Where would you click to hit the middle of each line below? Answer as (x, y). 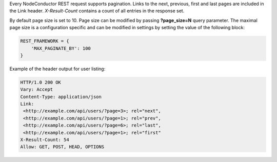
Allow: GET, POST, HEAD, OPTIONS (62, 147)
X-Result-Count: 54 (45, 140)
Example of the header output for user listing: (57, 69)
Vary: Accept (37, 89)
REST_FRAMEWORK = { (45, 41)
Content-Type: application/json (61, 97)
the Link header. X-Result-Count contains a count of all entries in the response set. (97, 11)
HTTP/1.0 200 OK (41, 82)
